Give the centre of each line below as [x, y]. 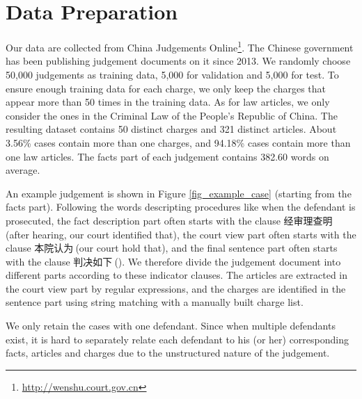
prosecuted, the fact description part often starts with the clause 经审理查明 [169, 220]
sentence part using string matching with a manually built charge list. [155, 302]
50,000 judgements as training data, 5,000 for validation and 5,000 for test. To [172, 74]
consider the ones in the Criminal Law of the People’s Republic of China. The [172, 115]
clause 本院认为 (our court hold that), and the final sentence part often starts [172, 248]
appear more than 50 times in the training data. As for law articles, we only [168, 102]
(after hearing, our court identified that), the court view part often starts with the [181, 234]
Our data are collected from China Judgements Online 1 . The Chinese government [180, 46]
